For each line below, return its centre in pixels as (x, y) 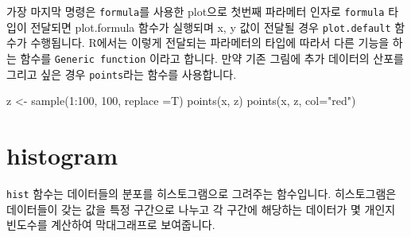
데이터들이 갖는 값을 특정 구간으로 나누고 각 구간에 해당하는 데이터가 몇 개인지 (201, 209)
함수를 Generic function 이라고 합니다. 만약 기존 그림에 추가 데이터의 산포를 (212, 58)
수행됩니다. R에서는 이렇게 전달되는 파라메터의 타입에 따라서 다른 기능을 (210, 43)
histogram (62, 155)
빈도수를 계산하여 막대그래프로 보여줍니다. (111, 225)
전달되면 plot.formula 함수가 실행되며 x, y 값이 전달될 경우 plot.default (211, 27)
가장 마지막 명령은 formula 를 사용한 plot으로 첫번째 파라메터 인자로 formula (196, 11)
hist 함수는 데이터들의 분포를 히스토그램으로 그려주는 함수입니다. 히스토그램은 (202, 193)
